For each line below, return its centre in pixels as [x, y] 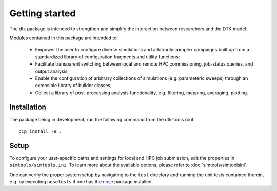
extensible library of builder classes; [74, 86]
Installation [28, 107]
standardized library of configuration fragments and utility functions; [107, 57]
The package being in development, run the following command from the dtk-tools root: [102, 119]
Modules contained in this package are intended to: [64, 38]
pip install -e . [40, 131]
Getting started [43, 13]
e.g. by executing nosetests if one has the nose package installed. [81, 182]
